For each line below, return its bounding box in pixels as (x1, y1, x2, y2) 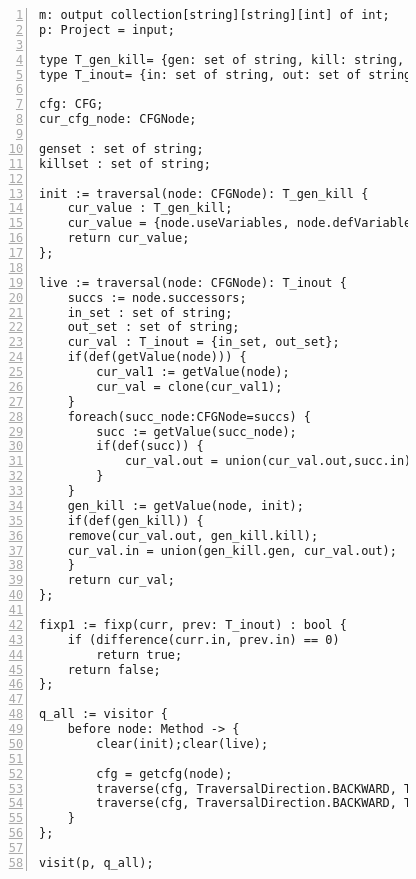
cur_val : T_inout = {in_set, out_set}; (67, 335, 340, 350)
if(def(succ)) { (96, 439, 204, 454)
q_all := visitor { (39, 707, 168, 722)
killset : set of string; (39, 156, 211, 171)
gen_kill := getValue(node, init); (67, 498, 304, 513)
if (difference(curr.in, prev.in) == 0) (67, 632, 340, 647)
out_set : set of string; (67, 320, 240, 335)
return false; (67, 662, 161, 677)
